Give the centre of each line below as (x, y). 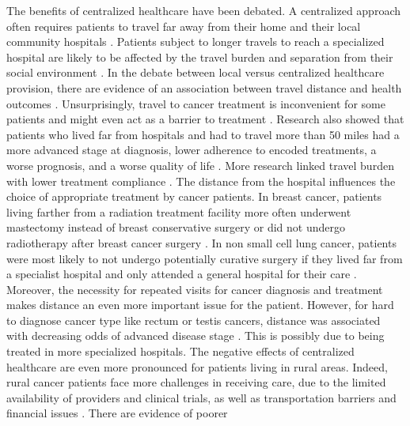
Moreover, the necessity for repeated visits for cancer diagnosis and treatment (195, 289)
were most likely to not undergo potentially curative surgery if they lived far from (205, 258)
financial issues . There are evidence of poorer (117, 413)
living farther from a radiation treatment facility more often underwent (179, 211)
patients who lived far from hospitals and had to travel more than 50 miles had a (203, 134)
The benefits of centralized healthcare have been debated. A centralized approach (203, 10)
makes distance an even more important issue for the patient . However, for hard (200, 305)
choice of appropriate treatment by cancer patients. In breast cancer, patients (194, 196)
